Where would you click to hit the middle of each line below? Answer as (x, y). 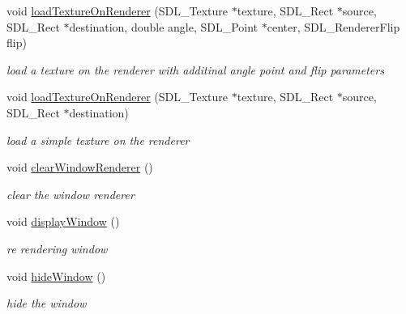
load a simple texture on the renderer (98, 140)
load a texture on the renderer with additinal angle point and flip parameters (195, 69)
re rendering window (57, 248)
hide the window (47, 303)
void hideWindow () (56, 276)
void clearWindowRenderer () (80, 167)
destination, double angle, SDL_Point (164, 26)
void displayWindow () (63, 221)
